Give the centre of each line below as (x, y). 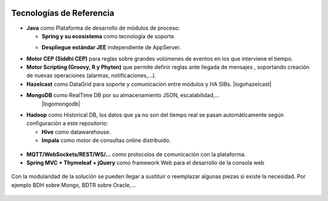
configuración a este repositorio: (67, 123)
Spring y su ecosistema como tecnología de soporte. (109, 36)
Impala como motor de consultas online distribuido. (106, 140)
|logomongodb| (61, 104)
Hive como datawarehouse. (76, 132)
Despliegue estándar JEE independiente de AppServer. (111, 47)
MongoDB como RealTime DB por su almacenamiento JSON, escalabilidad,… (123, 95)
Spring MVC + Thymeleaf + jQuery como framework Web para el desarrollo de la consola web (145, 162)
